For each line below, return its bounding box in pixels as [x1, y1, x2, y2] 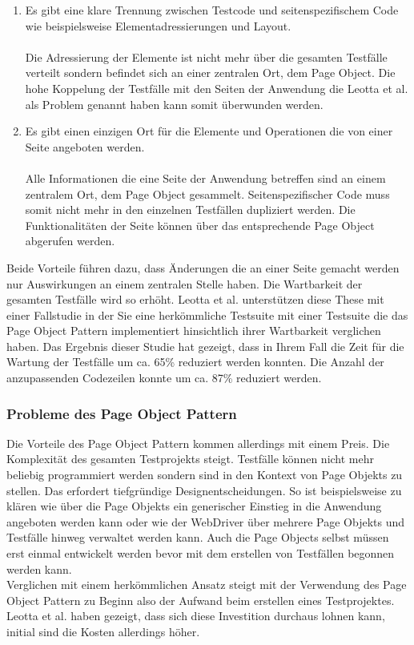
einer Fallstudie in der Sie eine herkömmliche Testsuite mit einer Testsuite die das [6, 306, 408, 323]
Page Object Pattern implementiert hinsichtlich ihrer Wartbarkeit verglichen [6, 322, 381, 339]
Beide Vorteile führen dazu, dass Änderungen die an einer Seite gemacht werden [6, 259, 400, 276]
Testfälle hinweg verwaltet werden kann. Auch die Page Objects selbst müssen [6, 529, 389, 546]
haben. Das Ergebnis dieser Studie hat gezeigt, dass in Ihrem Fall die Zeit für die [6, 337, 404, 354]
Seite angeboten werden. [25, 138, 145, 155]
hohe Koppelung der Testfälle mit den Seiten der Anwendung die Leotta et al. [25, 79, 408, 96]
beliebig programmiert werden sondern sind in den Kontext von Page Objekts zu [6, 466, 403, 483]
